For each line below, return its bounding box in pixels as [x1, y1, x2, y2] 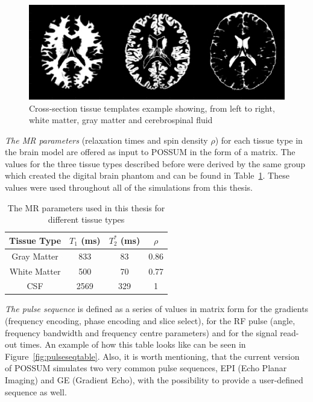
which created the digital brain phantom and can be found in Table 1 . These [5, 169, 289, 182]
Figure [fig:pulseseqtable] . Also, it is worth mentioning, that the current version [5, 349, 300, 362]
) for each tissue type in [215, 133, 303, 146]
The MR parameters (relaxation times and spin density [5, 133, 208, 146]
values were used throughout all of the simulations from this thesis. [5, 181, 253, 194]
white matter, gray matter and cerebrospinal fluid [29, 113, 213, 126]
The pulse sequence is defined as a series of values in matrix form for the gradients [5, 302, 309, 315]
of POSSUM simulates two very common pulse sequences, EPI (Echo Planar [5, 362, 287, 374]
